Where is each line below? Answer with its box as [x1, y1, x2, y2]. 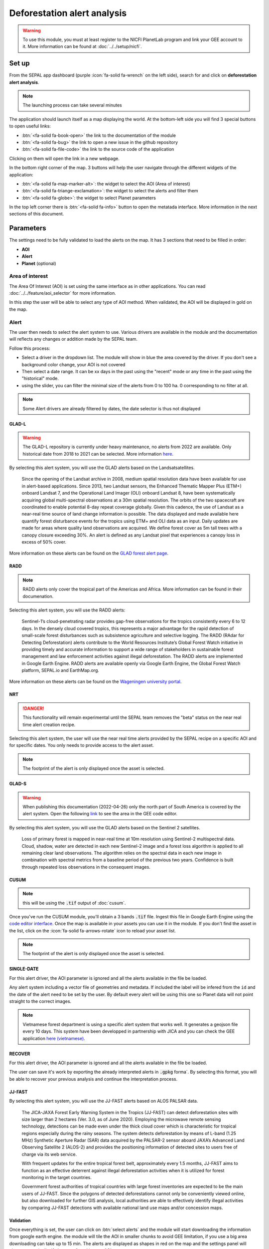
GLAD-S [9, 781, 27, 787]
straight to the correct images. [9, 998, 72, 1004]
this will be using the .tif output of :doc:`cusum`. [22, 900, 126, 906]
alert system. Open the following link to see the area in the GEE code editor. [22, 811, 178, 817]
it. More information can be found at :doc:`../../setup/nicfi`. [22, 43, 142, 49]
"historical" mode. [21, 375, 59, 382]
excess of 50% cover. [21, 539, 67, 545]
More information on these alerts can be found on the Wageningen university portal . [9, 678, 182, 684]
